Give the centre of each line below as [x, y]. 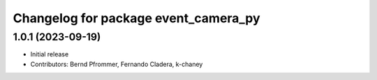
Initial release [50, 54]
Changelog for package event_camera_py [137, 18]
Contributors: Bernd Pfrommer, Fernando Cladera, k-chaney [117, 64]
